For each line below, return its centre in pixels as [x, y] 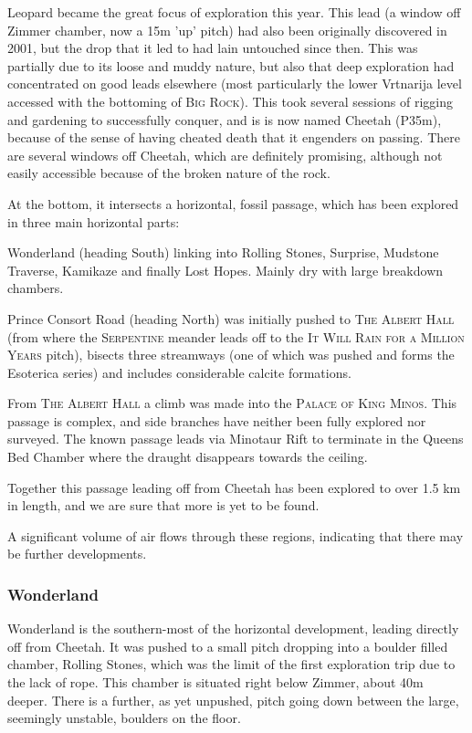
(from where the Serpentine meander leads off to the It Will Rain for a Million [236, 336]
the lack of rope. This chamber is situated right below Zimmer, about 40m [215, 682]
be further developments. [77, 554]
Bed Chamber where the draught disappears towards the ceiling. [188, 457]
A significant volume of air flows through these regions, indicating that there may [236, 535]
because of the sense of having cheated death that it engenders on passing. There [234, 137]
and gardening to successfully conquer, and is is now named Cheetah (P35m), [225, 119]
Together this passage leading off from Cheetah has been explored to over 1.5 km [234, 487]
